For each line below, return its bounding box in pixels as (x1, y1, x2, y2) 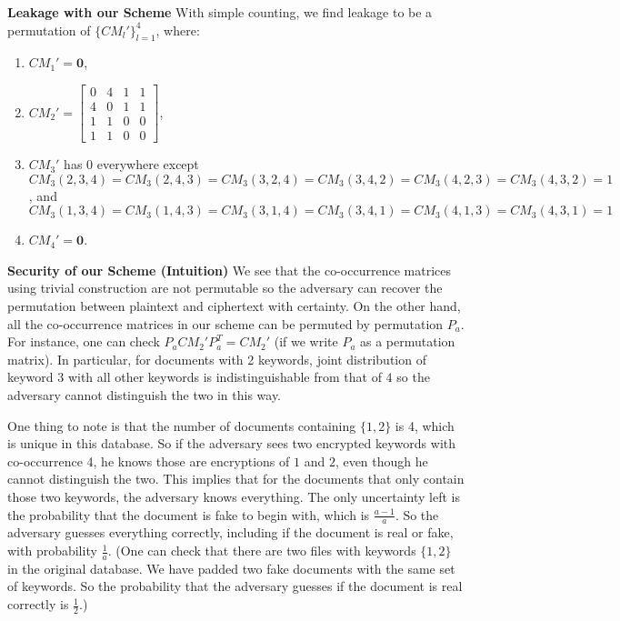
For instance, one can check (7, 332, 160, 351)
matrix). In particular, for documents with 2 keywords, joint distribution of (7, 349, 426, 368)
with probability (7, 541, 97, 560)
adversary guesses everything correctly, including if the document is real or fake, (7, 523, 454, 542)
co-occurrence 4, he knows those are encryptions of (7, 451, 290, 470)
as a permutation (360, 332, 455, 351)
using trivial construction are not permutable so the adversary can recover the (7, 278, 443, 297)
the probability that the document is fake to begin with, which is (7, 505, 370, 524)
